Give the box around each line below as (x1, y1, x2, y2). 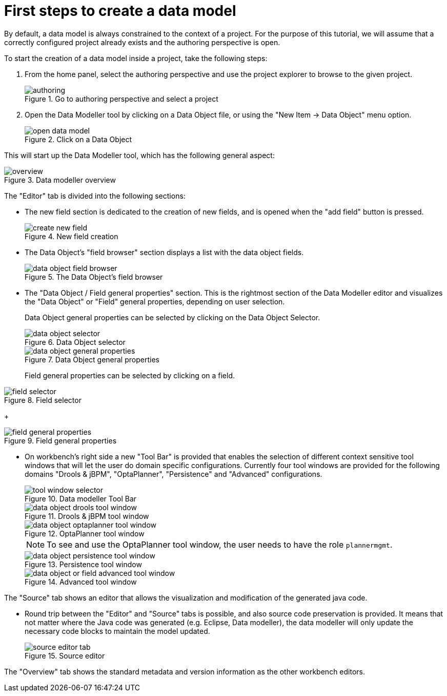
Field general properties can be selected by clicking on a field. (25, 371, 235, 380)
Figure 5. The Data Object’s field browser (25, 272, 163, 281)
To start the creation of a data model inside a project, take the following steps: (4, 53, 268, 63)
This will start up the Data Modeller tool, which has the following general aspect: (4, 150, 275, 160)
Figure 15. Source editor (25, 651, 105, 660)
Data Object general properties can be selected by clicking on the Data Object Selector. (25, 313, 320, 322)
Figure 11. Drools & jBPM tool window (25, 511, 149, 520)
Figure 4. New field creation (25, 231, 118, 241)
